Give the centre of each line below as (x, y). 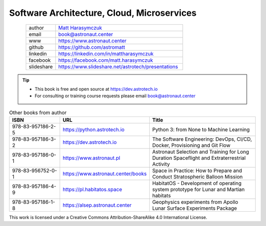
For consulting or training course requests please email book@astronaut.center (115, 96)
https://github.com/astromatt (92, 47)
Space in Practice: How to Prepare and (197, 171)
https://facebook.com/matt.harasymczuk (106, 60)
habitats (161, 196)
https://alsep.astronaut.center (97, 205)
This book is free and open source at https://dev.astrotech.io (96, 89)
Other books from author (38, 113)
